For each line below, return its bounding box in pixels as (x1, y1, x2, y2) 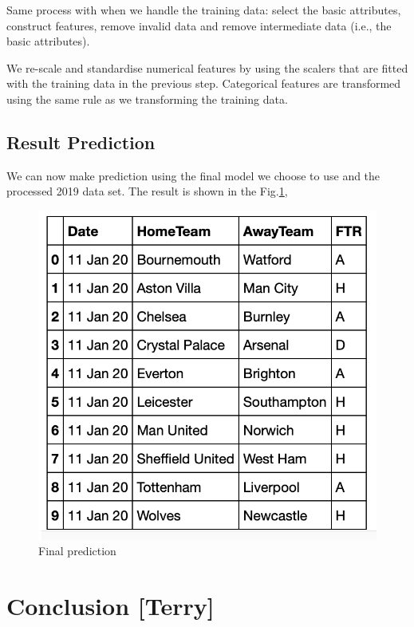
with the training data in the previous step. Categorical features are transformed (6, 75, 401, 92)
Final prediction (38, 542, 116, 559)
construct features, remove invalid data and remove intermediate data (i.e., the (6, 17, 392, 34)
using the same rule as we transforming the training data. (6, 90, 288, 107)
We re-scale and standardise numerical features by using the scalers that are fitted (6, 59, 408, 76)
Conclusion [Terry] (6, 590, 215, 622)
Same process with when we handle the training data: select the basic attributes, (6, 2, 401, 18)
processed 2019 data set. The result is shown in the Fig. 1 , (6, 183, 288, 199)
